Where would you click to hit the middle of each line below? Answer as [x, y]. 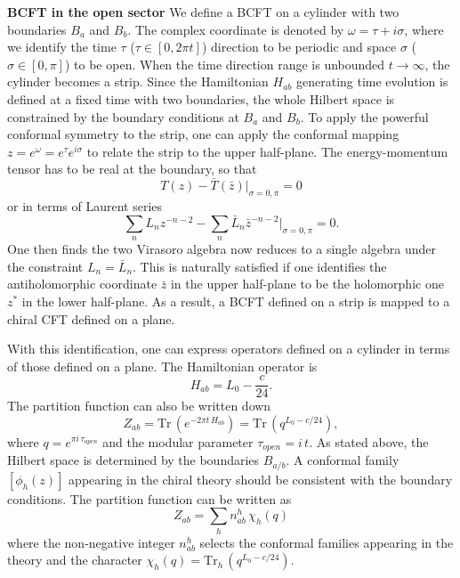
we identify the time [62, 47]
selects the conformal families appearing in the [327, 542]
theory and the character [75, 560]
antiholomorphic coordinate [82, 284]
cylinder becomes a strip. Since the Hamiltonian [138, 81]
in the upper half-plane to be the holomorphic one [307, 284]
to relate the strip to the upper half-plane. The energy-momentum [267, 151]
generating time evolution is [372, 81]
